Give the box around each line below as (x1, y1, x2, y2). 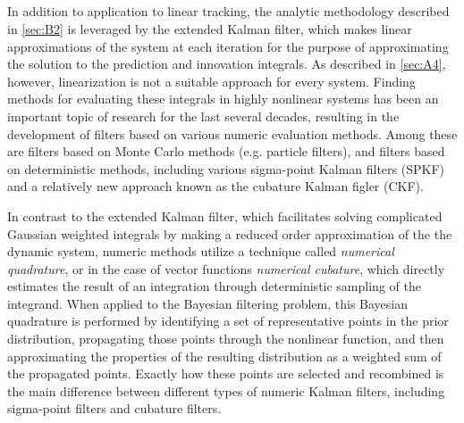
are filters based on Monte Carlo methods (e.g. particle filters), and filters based (7, 142, 445, 161)
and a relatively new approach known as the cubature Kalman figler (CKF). (7, 177, 424, 195)
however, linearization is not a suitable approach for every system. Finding (7, 71, 416, 90)
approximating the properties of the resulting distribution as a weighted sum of (7, 346, 442, 365)
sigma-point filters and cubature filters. (7, 399, 222, 418)
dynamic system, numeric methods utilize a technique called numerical (7, 242, 394, 261)
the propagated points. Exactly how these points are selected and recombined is (7, 364, 444, 383)
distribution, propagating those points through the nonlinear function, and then (7, 329, 444, 348)
